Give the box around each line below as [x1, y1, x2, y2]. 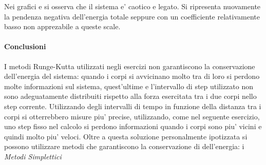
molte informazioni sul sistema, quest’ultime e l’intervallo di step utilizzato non [4, 80, 254, 91]
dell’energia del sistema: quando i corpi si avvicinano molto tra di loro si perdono [4, 71, 260, 81]
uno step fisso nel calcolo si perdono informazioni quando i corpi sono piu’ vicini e [4, 121, 262, 132]
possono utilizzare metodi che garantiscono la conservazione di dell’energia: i [4, 141, 244, 152]
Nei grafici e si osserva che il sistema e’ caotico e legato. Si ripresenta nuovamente [4, 1, 261, 11]
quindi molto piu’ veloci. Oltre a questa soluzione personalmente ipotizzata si [4, 131, 248, 141]
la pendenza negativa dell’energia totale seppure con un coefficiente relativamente [4, 11, 260, 22]
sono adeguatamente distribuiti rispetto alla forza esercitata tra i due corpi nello [4, 91, 257, 101]
